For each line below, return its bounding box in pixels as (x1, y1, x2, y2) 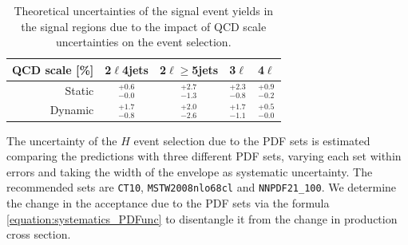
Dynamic (50, 101, 94, 118)
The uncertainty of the (6, 132, 117, 148)
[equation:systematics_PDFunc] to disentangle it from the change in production (6, 210, 398, 227)
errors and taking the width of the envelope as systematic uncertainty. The (6, 163, 373, 180)
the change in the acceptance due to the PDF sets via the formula (6, 195, 330, 211)
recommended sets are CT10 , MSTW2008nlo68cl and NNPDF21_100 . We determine (6, 179, 397, 196)
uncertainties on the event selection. (56, 34, 232, 50)
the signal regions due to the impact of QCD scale (21, 18, 267, 34)
